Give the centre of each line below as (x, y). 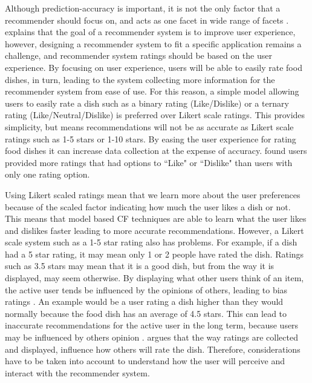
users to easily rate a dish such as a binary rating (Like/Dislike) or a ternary (147, 103)
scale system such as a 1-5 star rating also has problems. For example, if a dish (151, 242)
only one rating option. (47, 174)
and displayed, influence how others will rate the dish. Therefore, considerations (153, 349)
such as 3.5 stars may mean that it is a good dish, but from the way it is (140, 266)
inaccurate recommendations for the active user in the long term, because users (152, 325)
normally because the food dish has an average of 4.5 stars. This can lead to (146, 313)
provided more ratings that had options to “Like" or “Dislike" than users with (149, 162)
